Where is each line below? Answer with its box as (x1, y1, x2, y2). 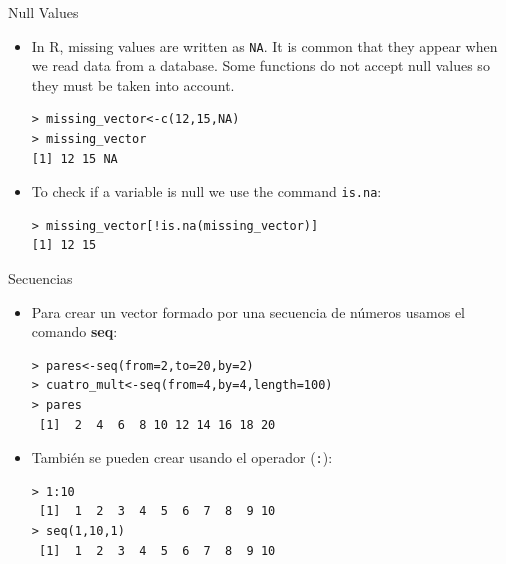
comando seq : (31, 321, 118, 342)
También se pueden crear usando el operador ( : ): (31, 447, 333, 468)
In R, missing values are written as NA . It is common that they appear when (31, 35, 498, 56)
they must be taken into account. (31, 74, 235, 95)
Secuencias (8, 268, 73, 289)
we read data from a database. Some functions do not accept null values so (31, 55, 490, 76)
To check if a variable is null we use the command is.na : (31, 181, 382, 202)
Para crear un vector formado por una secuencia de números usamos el (31, 301, 465, 322)
